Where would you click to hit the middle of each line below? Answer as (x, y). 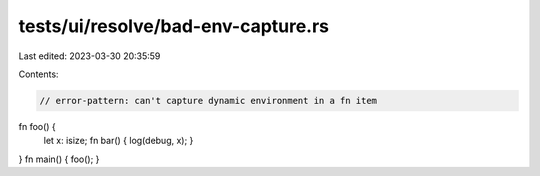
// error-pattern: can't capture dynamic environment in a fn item (208, 100)
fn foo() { (37, 126)
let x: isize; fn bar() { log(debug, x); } (118, 141)
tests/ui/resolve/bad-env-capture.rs (174, 26)
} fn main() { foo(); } (59, 159)
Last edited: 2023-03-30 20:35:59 (89, 56)
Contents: (38, 74)
